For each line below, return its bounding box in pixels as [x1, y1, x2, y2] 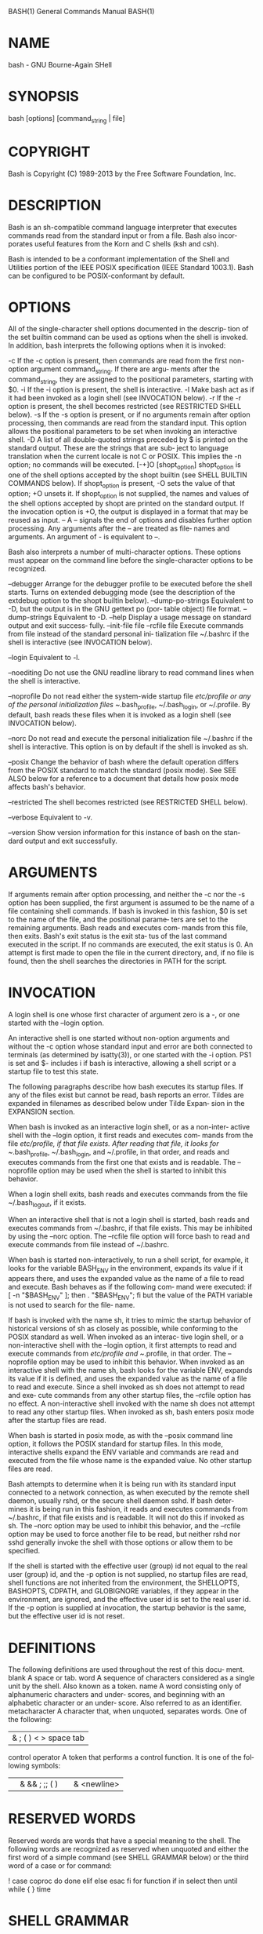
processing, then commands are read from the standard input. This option [8, 418, 247, 428]
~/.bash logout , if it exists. [8, 1197, 87, 1209]
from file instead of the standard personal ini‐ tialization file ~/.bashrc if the [8, 629, 250, 639]
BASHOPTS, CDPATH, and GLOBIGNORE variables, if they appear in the [8, 1586, 240, 1596]
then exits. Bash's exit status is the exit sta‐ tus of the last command [8, 932, 227, 941]
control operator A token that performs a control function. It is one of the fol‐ [8, 1753, 254, 1762]
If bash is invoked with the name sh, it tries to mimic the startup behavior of [8, 1315, 251, 1325]
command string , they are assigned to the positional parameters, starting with [8, 374, 254, 386]
